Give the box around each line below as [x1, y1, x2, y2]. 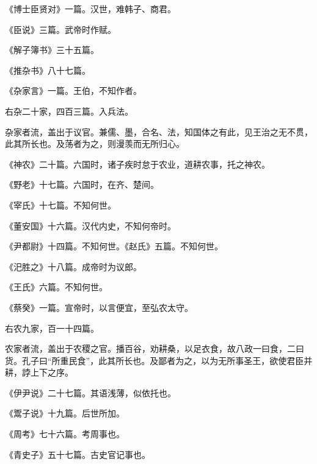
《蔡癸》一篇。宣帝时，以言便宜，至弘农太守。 [5, 301, 193, 313]
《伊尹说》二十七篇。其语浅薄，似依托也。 [5, 386, 176, 399]
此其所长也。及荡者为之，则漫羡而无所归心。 [5, 137, 184, 150]
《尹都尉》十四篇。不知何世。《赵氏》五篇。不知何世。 [5, 240, 223, 252]
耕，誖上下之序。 [5, 366, 73, 379]
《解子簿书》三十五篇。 [5, 43, 99, 56]
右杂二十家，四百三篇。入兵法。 [5, 104, 133, 117]
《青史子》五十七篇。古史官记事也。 [5, 448, 150, 460]
